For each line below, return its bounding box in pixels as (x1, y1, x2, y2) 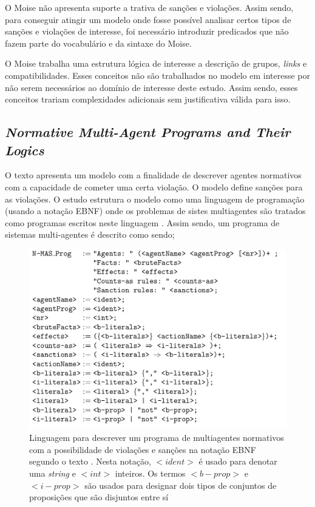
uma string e (29, 467, 76, 480)
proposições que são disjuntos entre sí (29, 491, 169, 503)
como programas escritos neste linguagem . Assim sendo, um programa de (5, 216, 280, 229)
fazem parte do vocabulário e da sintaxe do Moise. (5, 36, 192, 49)
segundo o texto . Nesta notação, (29, 455, 151, 468)
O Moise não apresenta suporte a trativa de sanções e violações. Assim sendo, (5, 1, 294, 13)
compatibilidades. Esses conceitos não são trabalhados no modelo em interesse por (5, 69, 311, 81)
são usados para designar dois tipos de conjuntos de (84, 478, 277, 491)
